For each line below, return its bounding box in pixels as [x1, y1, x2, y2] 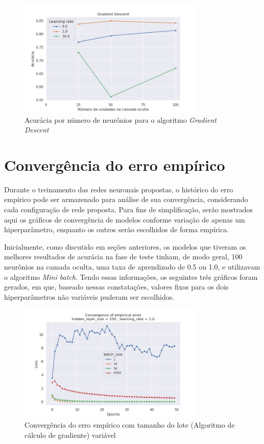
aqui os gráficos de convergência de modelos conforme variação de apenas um [4, 214, 245, 225]
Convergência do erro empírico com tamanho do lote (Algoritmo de [25, 419, 235, 430]
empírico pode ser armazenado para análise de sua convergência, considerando [4, 194, 248, 205]
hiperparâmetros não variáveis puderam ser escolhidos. [4, 291, 175, 302]
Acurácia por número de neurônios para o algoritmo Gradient [25, 114, 217, 125]
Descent [25, 124, 49, 135]
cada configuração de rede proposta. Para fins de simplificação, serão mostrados [4, 204, 253, 215]
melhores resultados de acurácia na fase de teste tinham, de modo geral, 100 [4, 251, 243, 262]
